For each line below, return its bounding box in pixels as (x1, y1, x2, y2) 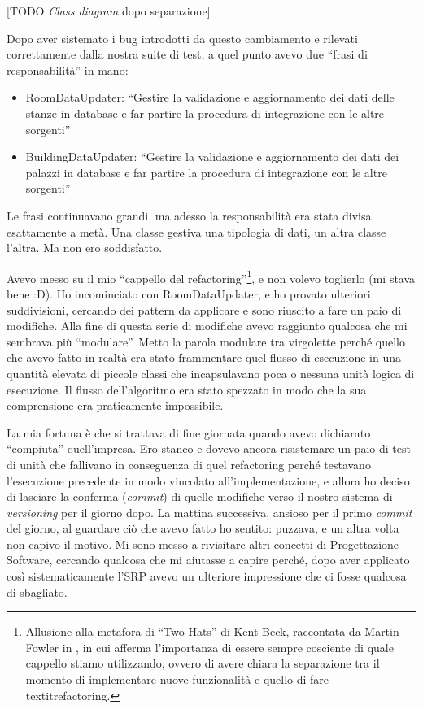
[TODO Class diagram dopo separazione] (7, 2, 211, 19)
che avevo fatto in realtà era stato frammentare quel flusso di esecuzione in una (7, 349, 401, 366)
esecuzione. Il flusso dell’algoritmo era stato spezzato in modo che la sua (7, 381, 367, 398)
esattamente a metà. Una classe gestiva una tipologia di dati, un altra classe (7, 223, 386, 240)
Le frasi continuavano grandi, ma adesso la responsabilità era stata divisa (7, 207, 372, 224)
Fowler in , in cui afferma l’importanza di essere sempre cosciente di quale (25, 638, 394, 655)
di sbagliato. (7, 583, 68, 600)
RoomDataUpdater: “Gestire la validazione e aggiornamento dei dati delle (25, 89, 395, 106)
